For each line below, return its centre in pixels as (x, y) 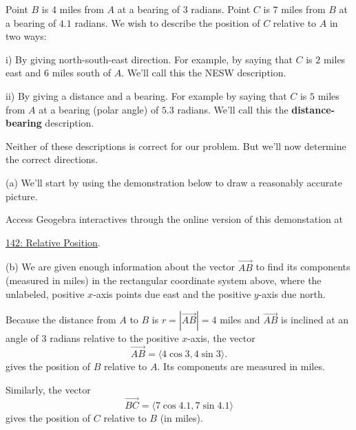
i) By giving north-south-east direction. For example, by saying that (149, 59)
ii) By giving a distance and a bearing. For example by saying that (146, 95)
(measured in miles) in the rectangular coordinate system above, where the (164, 280)
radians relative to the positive (114, 338)
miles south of (82, 73)
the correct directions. (52, 159)
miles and (240, 320)
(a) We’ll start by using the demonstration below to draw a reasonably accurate (174, 182)
